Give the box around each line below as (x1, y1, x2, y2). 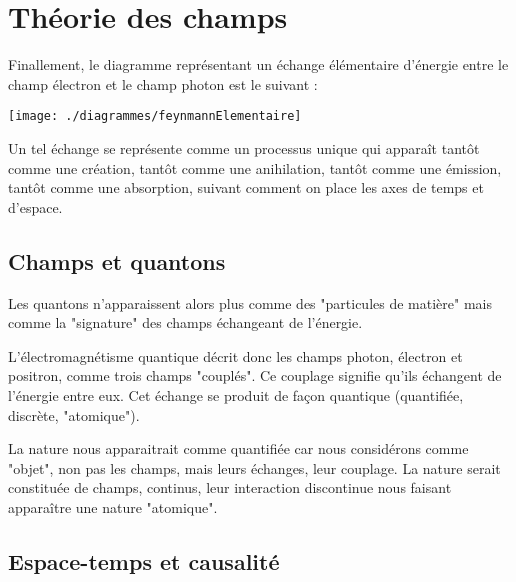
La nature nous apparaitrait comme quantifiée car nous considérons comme (8, 438, 469, 459)
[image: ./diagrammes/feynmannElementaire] (8, 109, 302, 124)
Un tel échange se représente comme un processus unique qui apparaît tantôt (8, 137, 480, 158)
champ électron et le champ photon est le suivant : (8, 73, 318, 94)
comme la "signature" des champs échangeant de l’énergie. (8, 312, 363, 333)
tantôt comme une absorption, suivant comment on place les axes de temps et (8, 177, 484, 198)
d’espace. (8, 196, 63, 217)
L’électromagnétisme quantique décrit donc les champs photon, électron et (8, 345, 463, 366)
